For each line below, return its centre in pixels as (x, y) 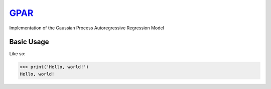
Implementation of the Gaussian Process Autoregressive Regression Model (87, 28)
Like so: (17, 54)
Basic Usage (29, 42)
